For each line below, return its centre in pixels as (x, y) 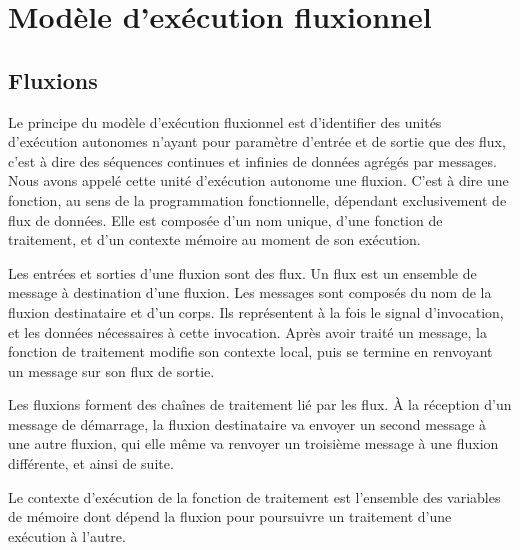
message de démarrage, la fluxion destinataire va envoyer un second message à (247, 423)
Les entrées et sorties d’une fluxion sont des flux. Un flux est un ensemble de (242, 272)
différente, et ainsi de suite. (91, 463)
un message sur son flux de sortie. (111, 370)
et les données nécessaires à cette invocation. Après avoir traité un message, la (248, 331)
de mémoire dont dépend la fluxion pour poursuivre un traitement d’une (230, 516)
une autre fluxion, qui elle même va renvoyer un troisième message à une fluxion (253, 443)
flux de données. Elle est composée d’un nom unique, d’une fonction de (225, 219)
